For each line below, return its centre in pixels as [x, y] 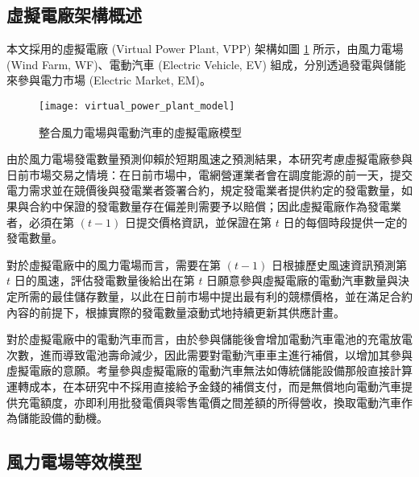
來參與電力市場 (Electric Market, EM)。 [109, 80]
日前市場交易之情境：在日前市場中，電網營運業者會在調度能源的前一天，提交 [209, 174]
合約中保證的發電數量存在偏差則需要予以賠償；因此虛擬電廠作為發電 [209, 206]
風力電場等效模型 [74, 461]
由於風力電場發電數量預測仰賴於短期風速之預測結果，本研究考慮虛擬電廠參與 [209, 159]
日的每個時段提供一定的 [345, 222]
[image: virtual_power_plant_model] [137, 106]
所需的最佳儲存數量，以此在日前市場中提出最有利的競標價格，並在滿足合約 [215, 296]
